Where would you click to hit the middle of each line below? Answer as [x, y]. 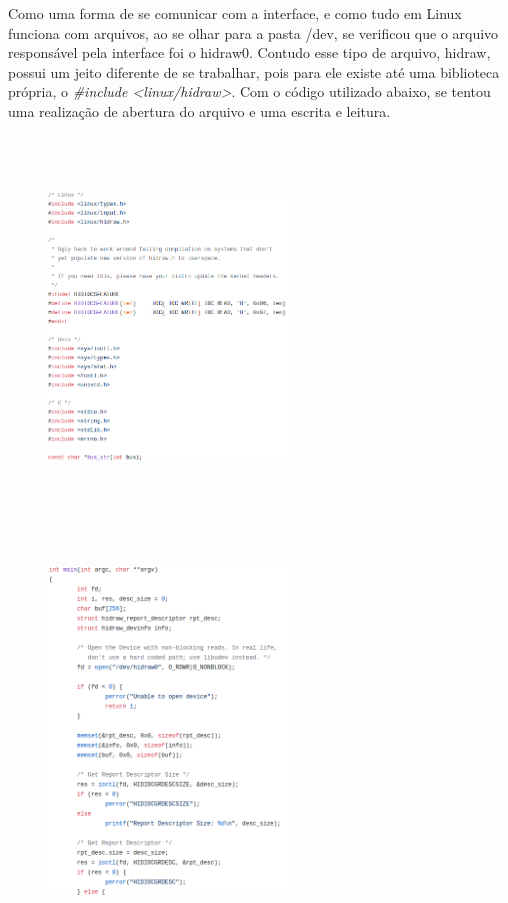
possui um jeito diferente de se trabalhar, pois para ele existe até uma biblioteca [254, 71]
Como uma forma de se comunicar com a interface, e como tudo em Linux [235, 13]
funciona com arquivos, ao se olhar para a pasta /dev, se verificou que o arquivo [253, 32]
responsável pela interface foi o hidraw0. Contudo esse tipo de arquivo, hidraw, [249, 52]
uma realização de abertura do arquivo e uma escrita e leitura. [199, 110]
